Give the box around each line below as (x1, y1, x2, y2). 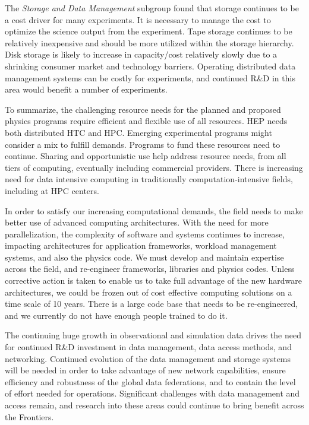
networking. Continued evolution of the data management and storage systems (5, 352, 291, 364)
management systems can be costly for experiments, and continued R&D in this (5, 71, 295, 84)
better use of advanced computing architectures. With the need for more (5, 216, 269, 229)
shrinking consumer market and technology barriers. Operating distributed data (5, 59, 296, 72)
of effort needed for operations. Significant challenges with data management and (5, 387, 300, 399)
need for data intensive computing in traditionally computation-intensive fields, (5, 173, 293, 185)
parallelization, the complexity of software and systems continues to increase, (5, 227, 285, 240)
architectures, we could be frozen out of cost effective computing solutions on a (5, 286, 292, 298)
